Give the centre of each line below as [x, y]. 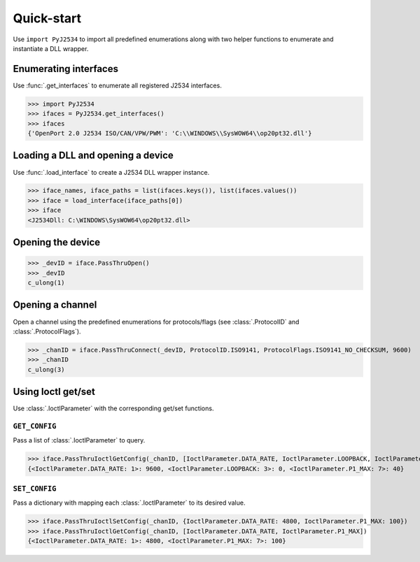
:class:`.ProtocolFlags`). [47, 331]
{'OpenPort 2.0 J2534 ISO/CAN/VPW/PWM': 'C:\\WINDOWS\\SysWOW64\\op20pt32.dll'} [170, 133]
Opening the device [57, 242]
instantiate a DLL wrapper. [51, 48]
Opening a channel [55, 305]
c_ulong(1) [46, 283]
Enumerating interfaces [66, 69]
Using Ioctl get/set [54, 392]
